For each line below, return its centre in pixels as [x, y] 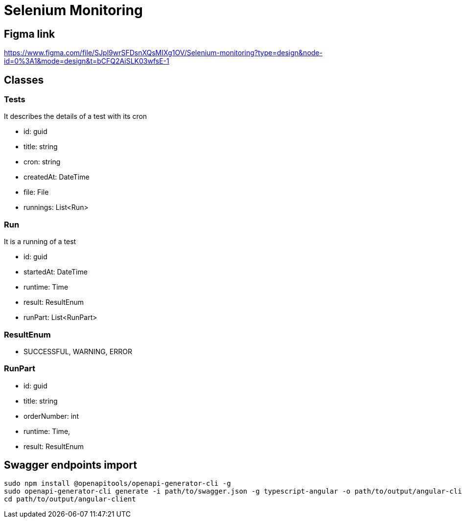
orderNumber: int [51, 416]
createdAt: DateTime [57, 177]
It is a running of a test [40, 242]
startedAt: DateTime [56, 272]
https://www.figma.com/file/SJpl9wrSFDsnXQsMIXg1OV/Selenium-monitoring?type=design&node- [163, 53]
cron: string [42, 162]
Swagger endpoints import [70, 465]
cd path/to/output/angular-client [70, 499]
